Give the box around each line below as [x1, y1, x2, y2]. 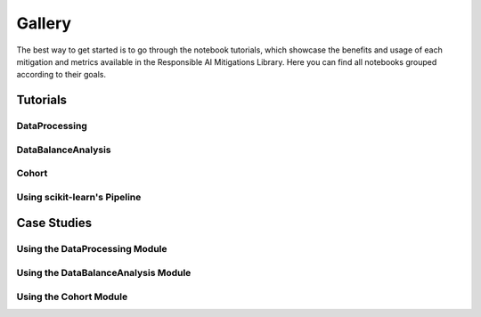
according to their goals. [16, 69, 107, 80]
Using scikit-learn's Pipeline [16, 191, 142, 203]
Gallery [16, 13, 71, 33]
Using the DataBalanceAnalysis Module [16, 266, 192, 279]
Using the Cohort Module [16, 290, 128, 303]
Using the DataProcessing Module [16, 243, 168, 256]
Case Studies [16, 215, 93, 231]
